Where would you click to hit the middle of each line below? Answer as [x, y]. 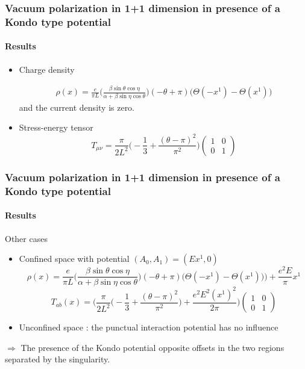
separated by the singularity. [58, 359]
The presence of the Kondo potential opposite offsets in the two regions [152, 347]
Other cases [26, 238]
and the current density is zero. [77, 107]
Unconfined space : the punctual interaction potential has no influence [149, 327]
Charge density [47, 69]
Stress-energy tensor [56, 127]
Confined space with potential [74, 259]
